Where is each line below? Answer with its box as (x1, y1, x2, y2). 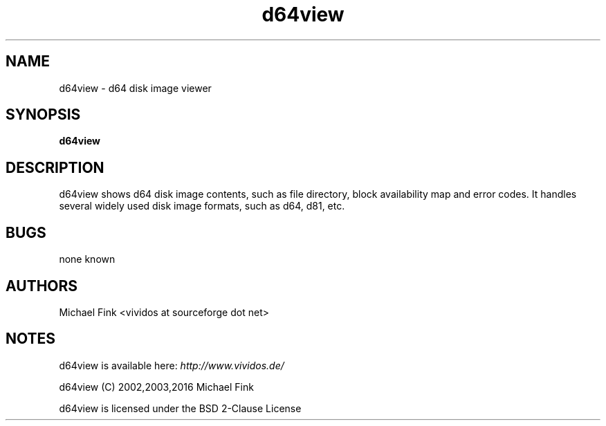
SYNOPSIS (6, 106, 81, 124)
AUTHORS (6, 277, 78, 295)
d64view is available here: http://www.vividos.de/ (59, 359, 284, 371)
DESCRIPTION (6, 158, 104, 176)
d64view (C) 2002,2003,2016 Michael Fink (59, 380, 254, 393)
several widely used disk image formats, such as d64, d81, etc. (59, 200, 345, 212)
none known (59, 253, 116, 266)
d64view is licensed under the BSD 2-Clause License (59, 402, 302, 414)
